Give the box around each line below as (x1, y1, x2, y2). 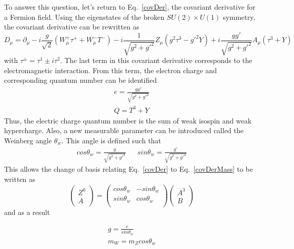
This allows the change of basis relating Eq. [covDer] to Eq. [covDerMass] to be (4, 164, 253, 174)
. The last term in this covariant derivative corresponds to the (60, 55, 252, 66)
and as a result (4, 206, 50, 217)
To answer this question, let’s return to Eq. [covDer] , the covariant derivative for (4, 2, 255, 12)
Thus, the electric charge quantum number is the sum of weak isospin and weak (4, 115, 252, 126)
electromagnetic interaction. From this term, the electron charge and (4, 65, 217, 75)
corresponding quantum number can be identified (4, 75, 157, 85)
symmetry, (223, 11, 255, 22)
